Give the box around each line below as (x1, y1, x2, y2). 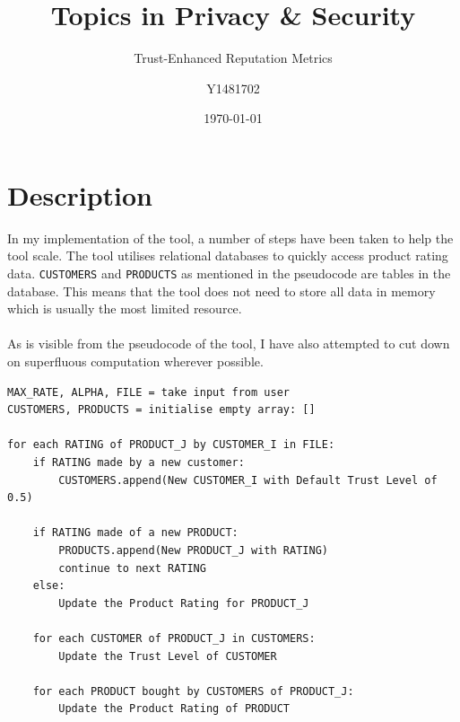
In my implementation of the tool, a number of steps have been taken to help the (7, 228, 454, 247)
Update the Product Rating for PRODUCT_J (58, 596, 309, 610)
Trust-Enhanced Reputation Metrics (134, 48, 333, 67)
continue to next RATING (58, 561, 206, 575)
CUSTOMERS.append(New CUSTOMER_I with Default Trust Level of (58, 473, 438, 487)
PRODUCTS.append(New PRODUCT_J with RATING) (58, 544, 328, 557)
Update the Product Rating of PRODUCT (58, 702, 290, 716)
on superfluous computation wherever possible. (7, 352, 264, 371)
